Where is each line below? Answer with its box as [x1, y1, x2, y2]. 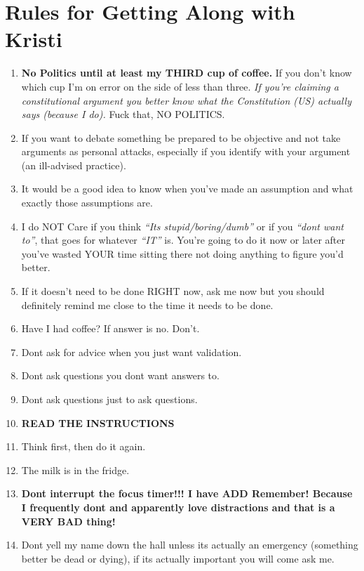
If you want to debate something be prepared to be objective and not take [21, 130, 341, 145]
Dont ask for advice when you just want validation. [21, 344, 242, 359]
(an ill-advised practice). [21, 157, 126, 172]
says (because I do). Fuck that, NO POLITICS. [21, 107, 225, 122]
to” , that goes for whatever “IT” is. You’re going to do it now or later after [21, 232, 346, 247]
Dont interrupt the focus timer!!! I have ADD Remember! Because [21, 486, 353, 501]
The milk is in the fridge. [21, 462, 130, 477]
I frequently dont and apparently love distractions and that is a [21, 499, 335, 514]
